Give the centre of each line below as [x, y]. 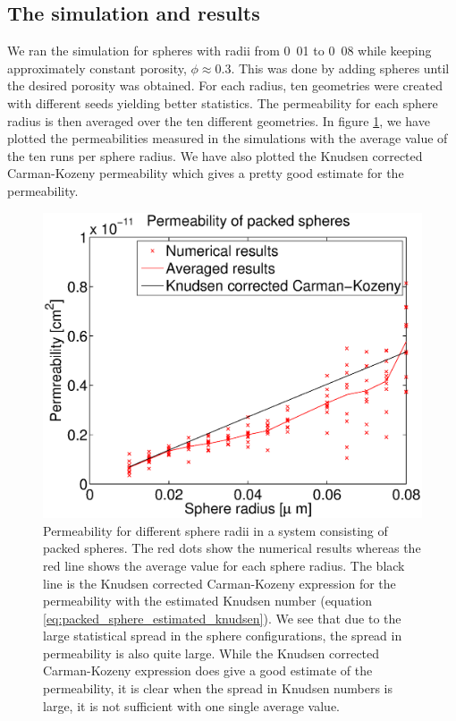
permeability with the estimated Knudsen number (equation [208, 601]
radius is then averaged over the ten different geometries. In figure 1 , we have [219, 120]
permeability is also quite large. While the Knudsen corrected [211, 653]
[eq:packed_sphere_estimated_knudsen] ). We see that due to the [222, 618]
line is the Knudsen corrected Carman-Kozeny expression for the [220, 583]
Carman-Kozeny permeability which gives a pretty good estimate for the [206, 173]
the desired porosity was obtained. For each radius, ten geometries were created [225, 85]
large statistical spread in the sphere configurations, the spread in [223, 636]
